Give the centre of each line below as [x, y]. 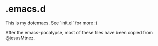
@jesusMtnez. [20, 38]
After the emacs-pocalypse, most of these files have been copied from [79, 32]
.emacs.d [25, 9]
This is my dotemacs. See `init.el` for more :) [51, 23]
